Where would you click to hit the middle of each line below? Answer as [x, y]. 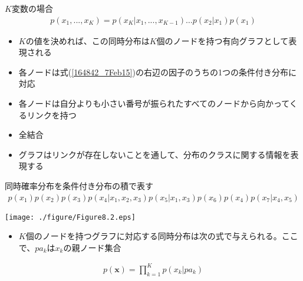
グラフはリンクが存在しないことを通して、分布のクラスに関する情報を [154, 154]
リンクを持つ [52, 115]
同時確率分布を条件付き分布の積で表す [79, 185]
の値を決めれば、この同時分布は [88, 40]
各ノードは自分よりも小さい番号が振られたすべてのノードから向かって [154, 103]
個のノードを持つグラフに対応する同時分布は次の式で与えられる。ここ [162, 236]
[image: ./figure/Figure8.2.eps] [70, 217]
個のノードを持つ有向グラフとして [223, 40]
